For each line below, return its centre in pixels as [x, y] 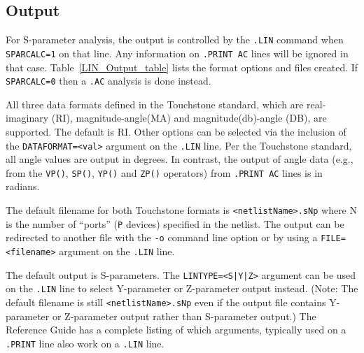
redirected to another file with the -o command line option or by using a [162, 237]
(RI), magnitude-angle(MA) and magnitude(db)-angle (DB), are [189, 118]
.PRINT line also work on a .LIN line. [85, 343]
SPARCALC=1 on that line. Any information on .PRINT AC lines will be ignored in [177, 53]
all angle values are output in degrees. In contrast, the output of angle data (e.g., [180, 159]
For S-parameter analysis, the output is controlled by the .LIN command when [175, 39]
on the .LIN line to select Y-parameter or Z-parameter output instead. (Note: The [182, 288]
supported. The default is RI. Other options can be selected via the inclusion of [176, 131]
